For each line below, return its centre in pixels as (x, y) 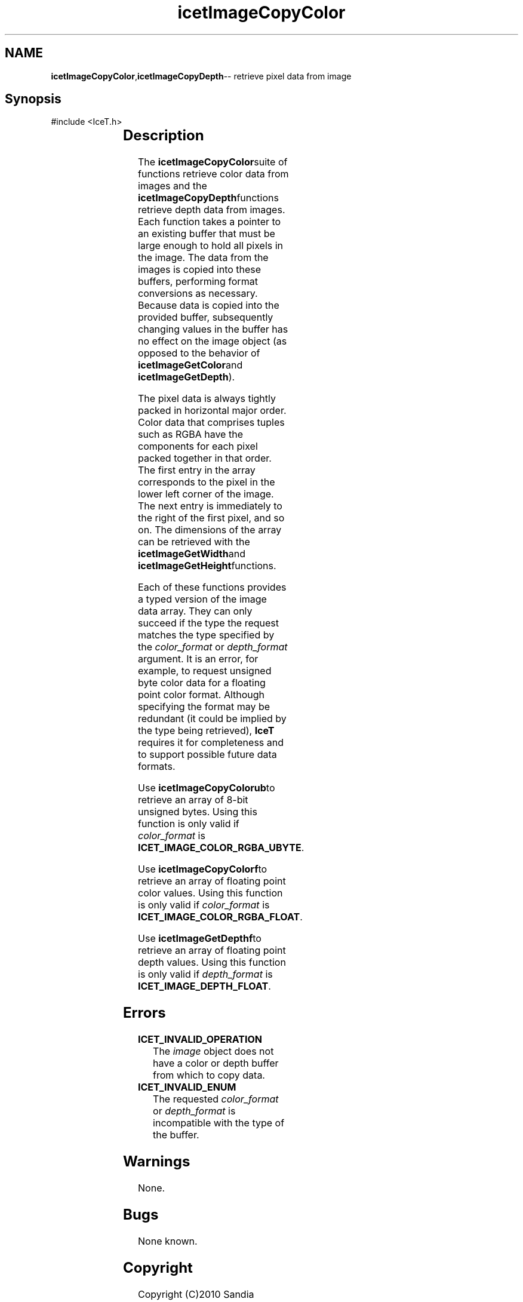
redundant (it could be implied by (212, 719)
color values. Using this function (210, 893)
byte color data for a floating (202, 683)
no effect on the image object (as (213, 341)
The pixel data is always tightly (207, 399)
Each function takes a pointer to (210, 222)
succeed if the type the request (209, 623)
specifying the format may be (204, 707)
